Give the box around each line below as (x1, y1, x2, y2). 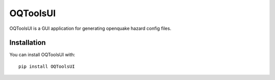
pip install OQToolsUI (18, 63, 75, 69)
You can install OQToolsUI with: (9, 52, 75, 58)
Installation (9, 38, 46, 47)
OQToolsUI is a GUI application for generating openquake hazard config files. (9, 25, 172, 31)
